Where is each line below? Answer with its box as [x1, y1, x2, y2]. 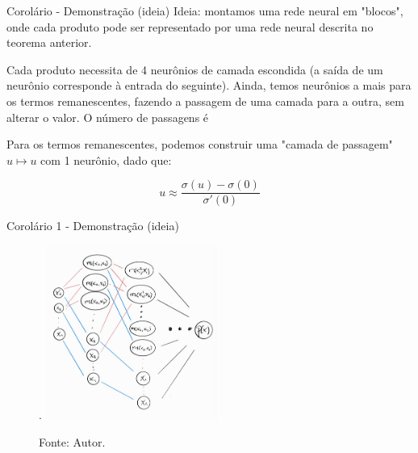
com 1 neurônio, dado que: [40, 151, 172, 168]
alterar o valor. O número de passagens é [6, 108, 209, 125]
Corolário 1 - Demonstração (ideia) [6, 217, 179, 234]
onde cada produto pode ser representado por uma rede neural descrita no [6, 18, 374, 35]
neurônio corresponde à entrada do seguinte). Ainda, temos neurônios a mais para [6, 77, 412, 94]
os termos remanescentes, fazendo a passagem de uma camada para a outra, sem [6, 92, 404, 109]
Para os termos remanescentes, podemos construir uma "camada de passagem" [6, 136, 393, 153]
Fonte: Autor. [39, 433, 106, 450]
